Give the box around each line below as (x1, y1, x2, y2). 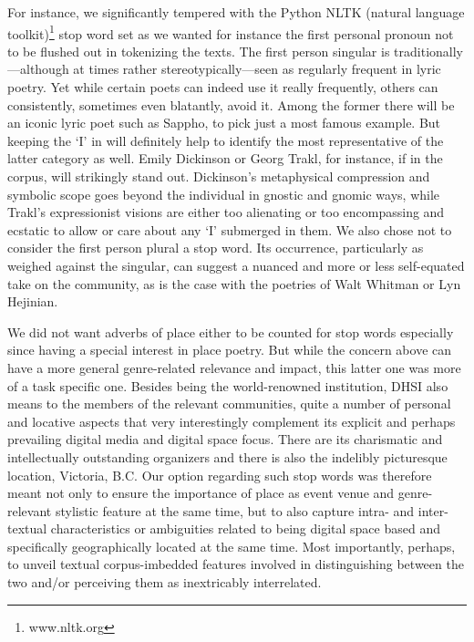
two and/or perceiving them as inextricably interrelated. (7, 573, 322, 592)
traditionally (394, 41, 463, 60)
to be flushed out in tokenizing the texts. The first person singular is (7, 41, 390, 60)
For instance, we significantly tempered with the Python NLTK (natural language (7, 3, 465, 21)
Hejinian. (7, 292, 58, 311)
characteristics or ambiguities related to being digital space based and (50, 519, 440, 538)
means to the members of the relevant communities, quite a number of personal (7, 394, 451, 413)
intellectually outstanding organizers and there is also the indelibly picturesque (7, 447, 448, 466)
